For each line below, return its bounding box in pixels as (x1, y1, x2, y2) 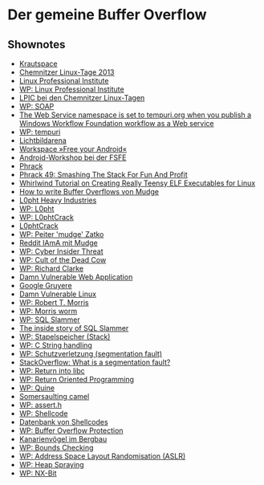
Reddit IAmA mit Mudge (18, 238, 98, 247)
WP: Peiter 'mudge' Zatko (18, 230, 104, 238)
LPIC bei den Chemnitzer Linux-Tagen (18, 93, 145, 102)
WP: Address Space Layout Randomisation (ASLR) (18, 451, 186, 461)
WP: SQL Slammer (18, 315, 81, 324)
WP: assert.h (18, 400, 62, 410)
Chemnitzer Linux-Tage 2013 (18, 67, 115, 77)
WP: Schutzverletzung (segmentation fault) (18, 349, 162, 358)
